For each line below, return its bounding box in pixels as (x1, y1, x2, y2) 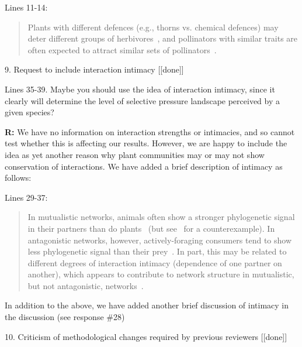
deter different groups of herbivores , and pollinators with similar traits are (27, 32, 298, 44)
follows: (5, 171, 32, 184)
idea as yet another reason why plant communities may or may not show (5, 148, 265, 160)
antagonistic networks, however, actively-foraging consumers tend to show (27, 233, 292, 246)
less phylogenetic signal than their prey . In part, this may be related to (27, 245, 287, 257)
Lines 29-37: (5, 191, 48, 203)
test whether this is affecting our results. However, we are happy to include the (5, 137, 287, 149)
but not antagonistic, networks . (27, 279, 144, 291)
